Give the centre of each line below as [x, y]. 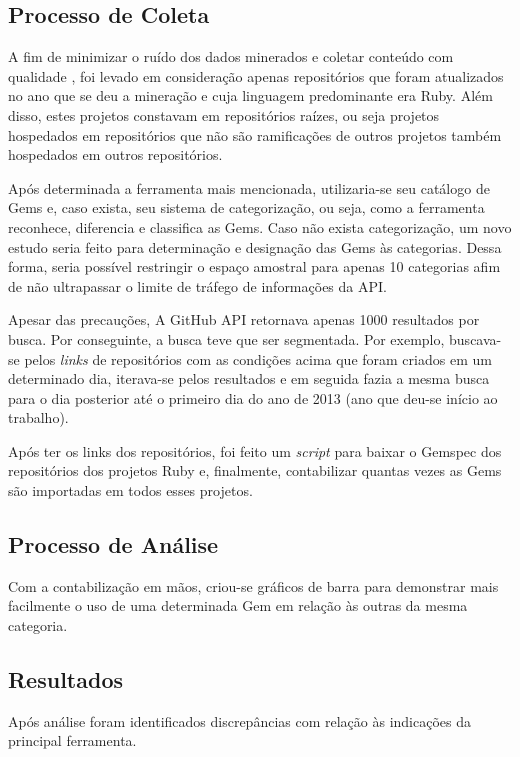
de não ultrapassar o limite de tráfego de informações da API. [197, 285]
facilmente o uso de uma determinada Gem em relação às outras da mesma [238, 605]
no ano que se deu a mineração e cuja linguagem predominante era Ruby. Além [250, 95]
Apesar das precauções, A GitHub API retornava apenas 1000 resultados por [244, 319]
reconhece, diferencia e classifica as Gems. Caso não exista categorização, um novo [260, 226]
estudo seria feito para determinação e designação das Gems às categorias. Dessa [255, 246]
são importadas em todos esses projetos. [130, 490]
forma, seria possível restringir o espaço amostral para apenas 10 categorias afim [254, 266]
